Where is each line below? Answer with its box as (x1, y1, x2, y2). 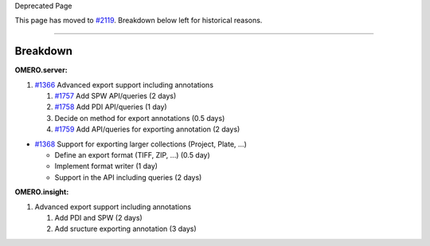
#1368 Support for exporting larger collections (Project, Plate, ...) (34, 139, 247, 149)
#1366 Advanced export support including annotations (34, 80, 214, 89)
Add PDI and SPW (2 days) (54, 213, 143, 222)
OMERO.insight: (14, 187, 69, 197)
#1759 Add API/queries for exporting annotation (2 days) (54, 124, 240, 135)
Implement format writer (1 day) (54, 162, 158, 171)
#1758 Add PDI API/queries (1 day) (54, 102, 167, 111)
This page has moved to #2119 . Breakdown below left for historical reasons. (14, 16, 263, 25)
